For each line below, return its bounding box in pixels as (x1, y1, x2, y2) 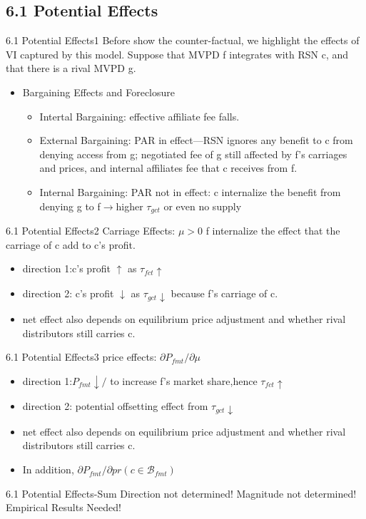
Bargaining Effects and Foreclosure (22, 84, 175, 99)
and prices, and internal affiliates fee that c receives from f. (39, 160, 298, 175)
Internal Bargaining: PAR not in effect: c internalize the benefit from (39, 184, 341, 199)
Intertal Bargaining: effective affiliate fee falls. (39, 108, 240, 123)
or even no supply (163, 198, 242, 213)
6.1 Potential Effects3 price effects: (6, 349, 157, 364)
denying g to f (39, 198, 101, 213)
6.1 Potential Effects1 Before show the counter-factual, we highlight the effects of (6, 33, 360, 48)
